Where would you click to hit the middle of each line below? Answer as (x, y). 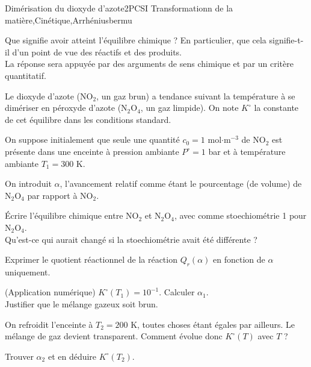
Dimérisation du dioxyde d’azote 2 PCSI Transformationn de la (119, 8)
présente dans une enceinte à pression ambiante (92, 151)
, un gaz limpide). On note (189, 108)
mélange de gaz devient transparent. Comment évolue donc (114, 336)
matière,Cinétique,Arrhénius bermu (69, 20)
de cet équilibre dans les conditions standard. (88, 119)
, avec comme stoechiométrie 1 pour (240, 215)
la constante (276, 108)
